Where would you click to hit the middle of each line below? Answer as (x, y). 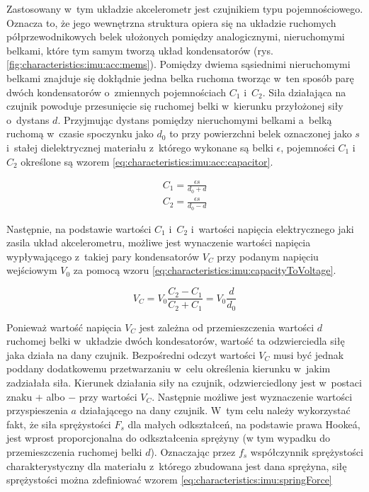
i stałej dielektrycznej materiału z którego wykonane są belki (140, 147)
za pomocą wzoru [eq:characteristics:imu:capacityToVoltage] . (205, 270)
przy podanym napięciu (268, 256)
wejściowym (32, 270)
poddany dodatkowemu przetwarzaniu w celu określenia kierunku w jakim (169, 368)
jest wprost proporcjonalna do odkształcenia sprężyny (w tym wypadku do (169, 438)
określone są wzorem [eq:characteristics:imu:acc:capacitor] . (147, 161)
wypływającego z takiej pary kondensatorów (103, 256)
